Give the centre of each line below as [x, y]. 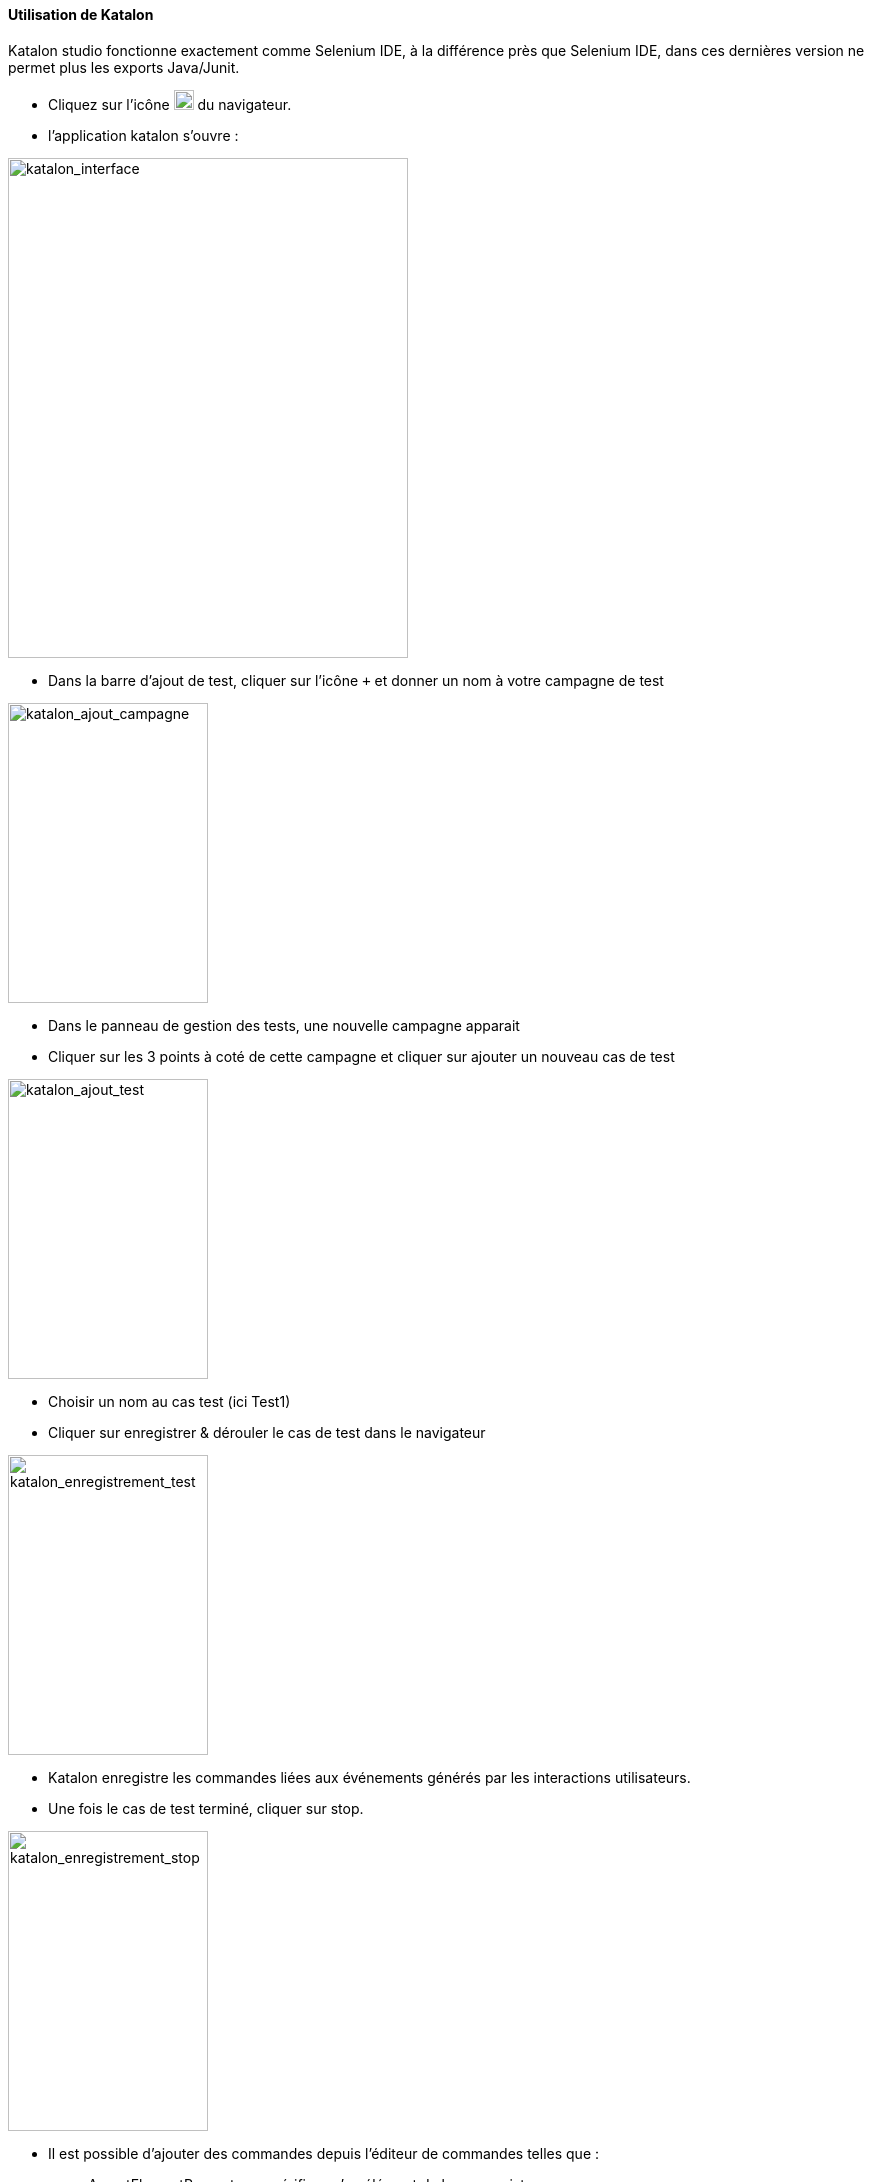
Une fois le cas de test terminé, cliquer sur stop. [206, 1808]
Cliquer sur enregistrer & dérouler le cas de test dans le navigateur [267, 1432]
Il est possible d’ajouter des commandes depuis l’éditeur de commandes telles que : [324, 2153]
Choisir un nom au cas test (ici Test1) [169, 1401]
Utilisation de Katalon [81, 14]
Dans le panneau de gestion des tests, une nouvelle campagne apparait [284, 1025]
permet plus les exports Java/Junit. [124, 67]
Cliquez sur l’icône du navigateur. [170, 104]
